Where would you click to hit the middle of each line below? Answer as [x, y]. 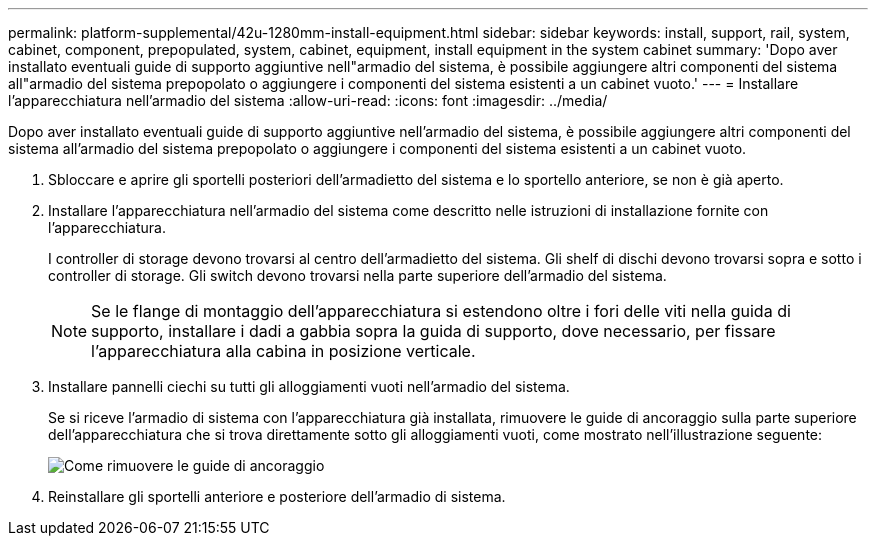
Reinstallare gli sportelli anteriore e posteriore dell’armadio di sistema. [277, 496]
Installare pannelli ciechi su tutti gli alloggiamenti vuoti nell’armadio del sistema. [309, 386]
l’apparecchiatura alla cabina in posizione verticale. [283, 351]
